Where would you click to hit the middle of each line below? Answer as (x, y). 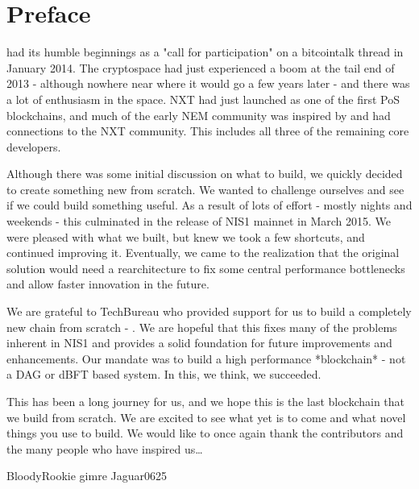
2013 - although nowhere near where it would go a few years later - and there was (208, 83)
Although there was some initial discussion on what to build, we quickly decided (205, 174)
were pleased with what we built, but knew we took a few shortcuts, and (186, 236)
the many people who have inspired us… (105, 448)
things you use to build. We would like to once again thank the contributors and (205, 433)
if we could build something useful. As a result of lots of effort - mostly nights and (209, 205)
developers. (34, 146)
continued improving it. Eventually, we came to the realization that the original (203, 253)
